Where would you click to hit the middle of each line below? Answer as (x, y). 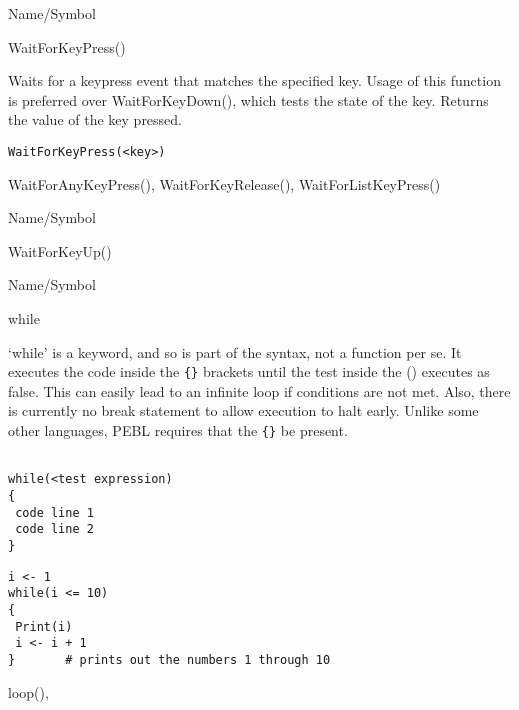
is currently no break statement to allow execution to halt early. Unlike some (243, 410)
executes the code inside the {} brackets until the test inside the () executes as (249, 371)
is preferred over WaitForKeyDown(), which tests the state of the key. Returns (248, 99)
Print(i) (44, 626)
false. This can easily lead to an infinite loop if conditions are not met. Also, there (259, 390)
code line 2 (54, 529)
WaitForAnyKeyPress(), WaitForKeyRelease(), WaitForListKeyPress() (224, 183)
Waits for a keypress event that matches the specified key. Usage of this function (254, 80)
